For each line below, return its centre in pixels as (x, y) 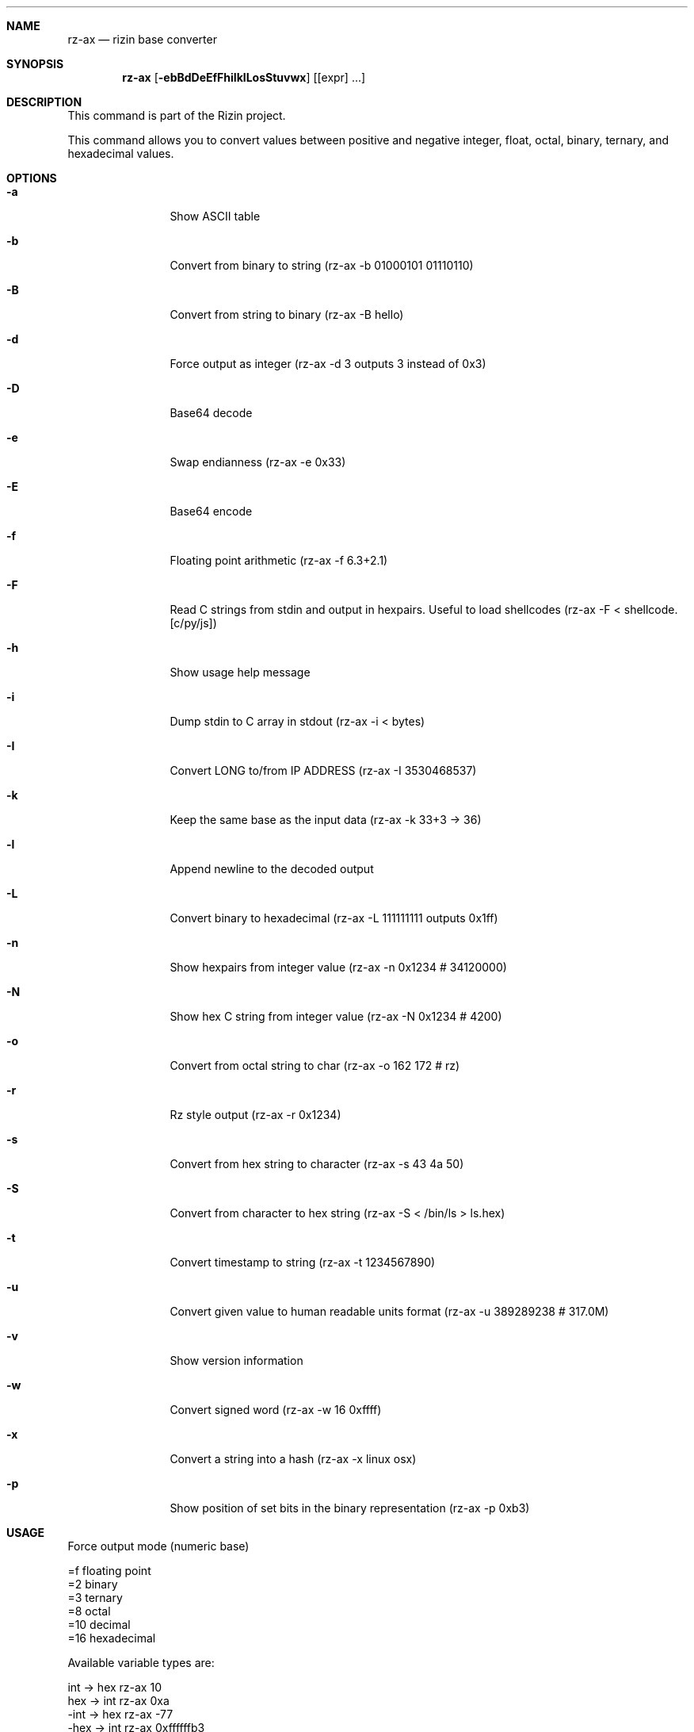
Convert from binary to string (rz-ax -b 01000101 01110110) (322, 265)
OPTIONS (32, 178)
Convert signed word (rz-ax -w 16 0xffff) (276, 1410)
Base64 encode (211, 511)
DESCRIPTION (44, 102)
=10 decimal (99, 1625)
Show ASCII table (215, 216)
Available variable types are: (141, 1663)
